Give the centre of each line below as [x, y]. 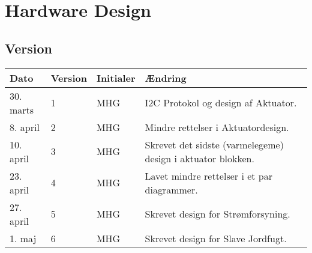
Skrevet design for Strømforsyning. [217, 214]
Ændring [166, 78]
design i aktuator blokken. [199, 158]
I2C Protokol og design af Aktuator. [221, 103]
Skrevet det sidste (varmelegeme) [214, 144]
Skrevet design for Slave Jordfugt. [216, 238]
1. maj [23, 238]
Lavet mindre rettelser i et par [209, 175]
